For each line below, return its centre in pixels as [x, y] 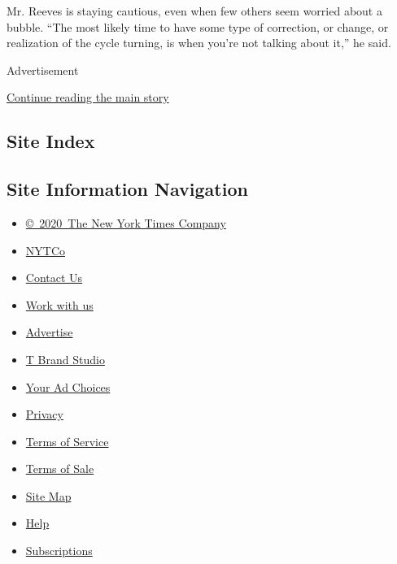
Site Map [48, 495]
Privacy [44, 414]
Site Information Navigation [127, 189]
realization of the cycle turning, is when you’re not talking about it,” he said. [199, 43]
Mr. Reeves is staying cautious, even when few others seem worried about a [194, 11]
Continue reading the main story [88, 97]
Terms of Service [67, 441]
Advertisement [43, 69]
